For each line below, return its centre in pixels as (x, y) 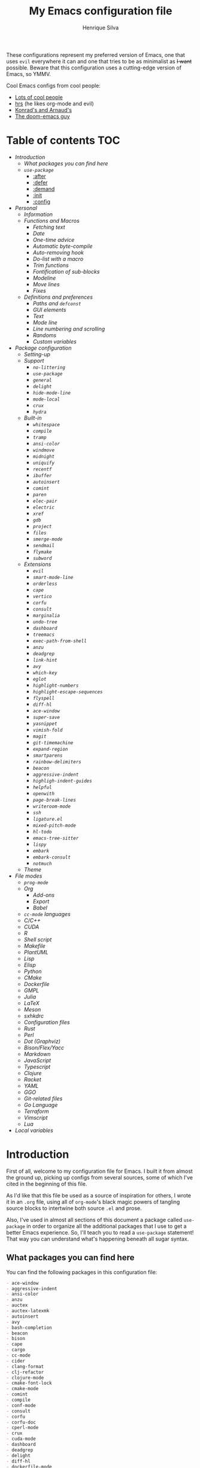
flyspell (44, 698)
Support (34, 360)
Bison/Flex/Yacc (44, 1047)
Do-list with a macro (58, 259)
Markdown (37, 1054)
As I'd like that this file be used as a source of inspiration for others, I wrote (99, 1195)
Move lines (46, 284)
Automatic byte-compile (63, 246)
